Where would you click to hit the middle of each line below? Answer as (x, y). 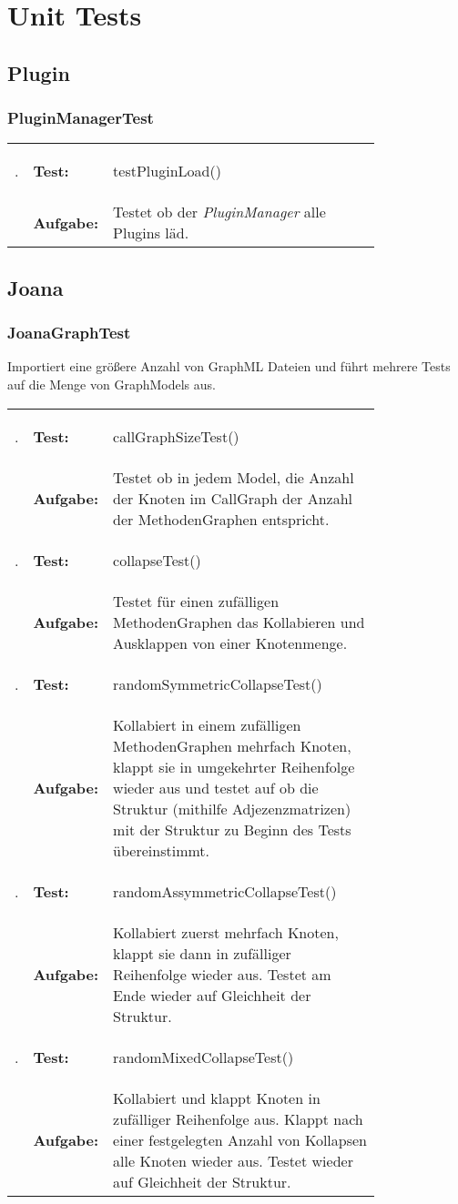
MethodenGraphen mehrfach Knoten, (232, 745)
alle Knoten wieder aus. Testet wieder (233, 1160)
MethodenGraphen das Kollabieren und (239, 622)
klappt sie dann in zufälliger (202, 953)
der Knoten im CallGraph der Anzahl (233, 498)
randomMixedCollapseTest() (204, 1057)
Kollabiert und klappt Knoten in (217, 1098)
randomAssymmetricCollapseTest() (225, 891)
